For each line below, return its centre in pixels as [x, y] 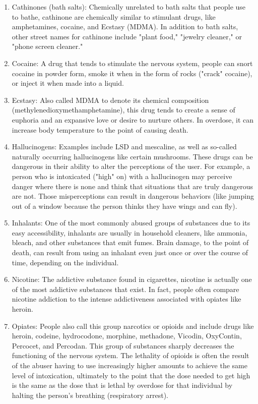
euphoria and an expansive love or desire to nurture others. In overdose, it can [133, 119]
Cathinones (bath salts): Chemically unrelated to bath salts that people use [129, 7]
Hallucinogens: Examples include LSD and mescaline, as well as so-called [124, 147]
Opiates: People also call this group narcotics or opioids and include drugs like [133, 326]
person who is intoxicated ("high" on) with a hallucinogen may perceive [122, 176]
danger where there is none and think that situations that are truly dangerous [132, 186]
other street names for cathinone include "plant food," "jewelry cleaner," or [127, 36]
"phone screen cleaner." [47, 46]
